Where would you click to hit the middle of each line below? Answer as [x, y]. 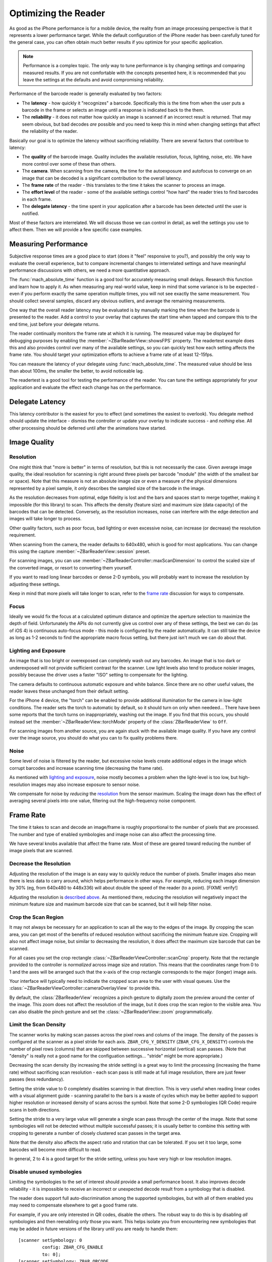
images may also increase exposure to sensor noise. [86, 784]
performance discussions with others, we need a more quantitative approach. [90, 270]
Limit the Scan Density [38, 1025]
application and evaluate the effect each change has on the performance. [86, 387]
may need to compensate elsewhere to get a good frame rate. [74, 1205]
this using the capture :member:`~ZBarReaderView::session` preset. [80, 551]
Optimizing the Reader [57, 13]
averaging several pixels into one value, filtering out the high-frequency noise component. [103, 801]
